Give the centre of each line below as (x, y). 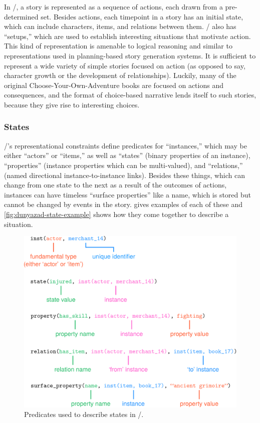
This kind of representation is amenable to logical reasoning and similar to (118, 46)
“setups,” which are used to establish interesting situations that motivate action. (127, 36)
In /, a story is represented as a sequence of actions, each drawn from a (113, 6)
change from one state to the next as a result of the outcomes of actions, (115, 185)
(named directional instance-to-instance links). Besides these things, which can (125, 175)
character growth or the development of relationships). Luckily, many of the (120, 75)
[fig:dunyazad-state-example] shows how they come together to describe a (116, 214)
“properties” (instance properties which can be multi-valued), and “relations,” (123, 165)
